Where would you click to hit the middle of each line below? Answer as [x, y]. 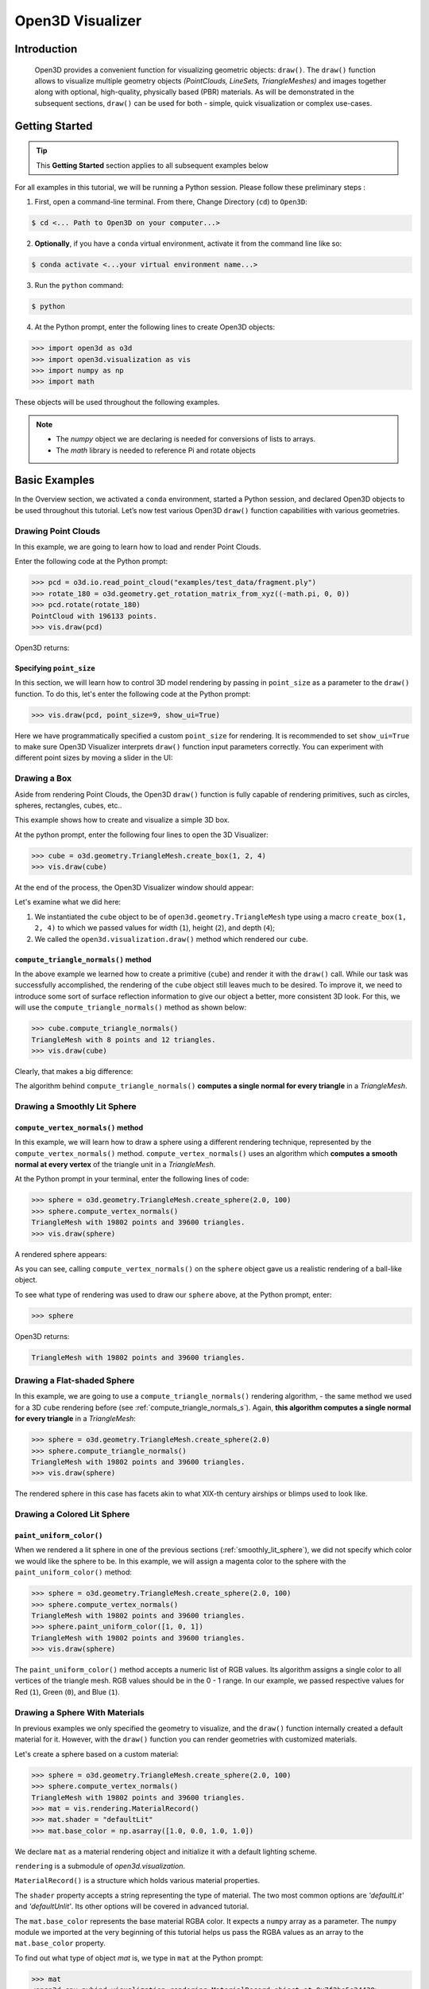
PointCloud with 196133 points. [95, 616]
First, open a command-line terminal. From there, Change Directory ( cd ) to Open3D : [171, 202]
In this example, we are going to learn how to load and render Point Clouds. [138, 547]
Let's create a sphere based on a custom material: [97, 1754]
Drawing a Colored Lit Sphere [72, 1514]
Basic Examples [55, 480]
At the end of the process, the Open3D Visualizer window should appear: [134, 888]
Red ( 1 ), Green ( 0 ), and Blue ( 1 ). [68, 1691]
